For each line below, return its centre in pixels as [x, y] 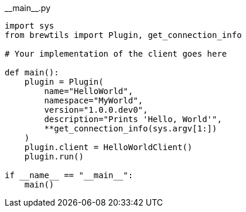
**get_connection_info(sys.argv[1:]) [131, 128]
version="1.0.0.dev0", [96, 110]
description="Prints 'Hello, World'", [133, 119]
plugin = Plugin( [64, 82]
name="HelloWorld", [89, 91]
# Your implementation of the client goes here [116, 54]
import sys [30, 26]
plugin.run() [54, 157]
